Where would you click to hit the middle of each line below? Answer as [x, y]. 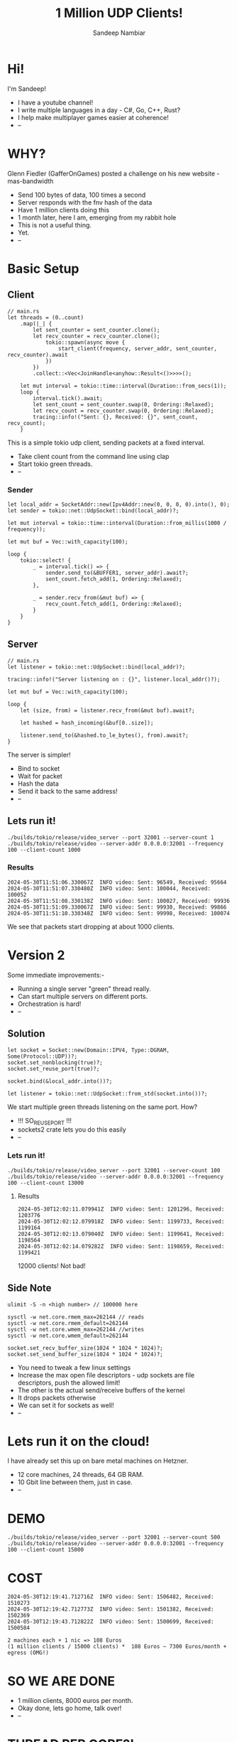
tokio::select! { [46, 560]
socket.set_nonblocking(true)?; [55, 1062]
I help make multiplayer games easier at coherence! [93, 117]
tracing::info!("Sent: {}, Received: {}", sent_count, [116, 417]
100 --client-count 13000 [45, 1183]
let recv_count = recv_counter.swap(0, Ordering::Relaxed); [123, 411]
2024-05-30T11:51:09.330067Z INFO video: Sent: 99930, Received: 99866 [117, 907]
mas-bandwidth [31, 181]
